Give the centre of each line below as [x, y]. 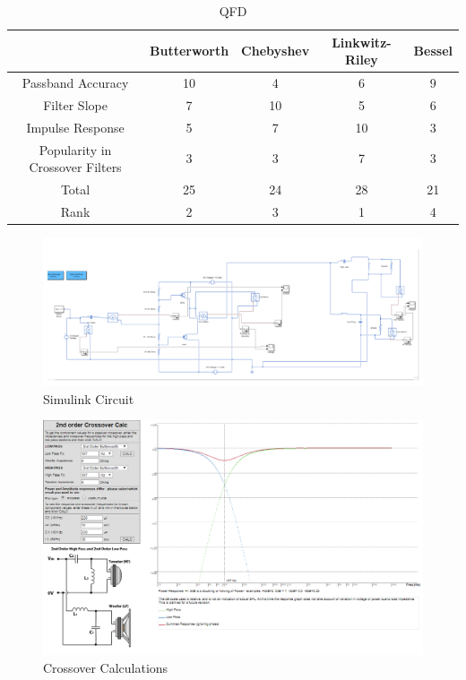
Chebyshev [276, 51]
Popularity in [75, 149]
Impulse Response [75, 127]
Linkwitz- [362, 42]
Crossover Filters [75, 167]
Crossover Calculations [106, 667]
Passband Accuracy [75, 83]
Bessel [433, 51]
